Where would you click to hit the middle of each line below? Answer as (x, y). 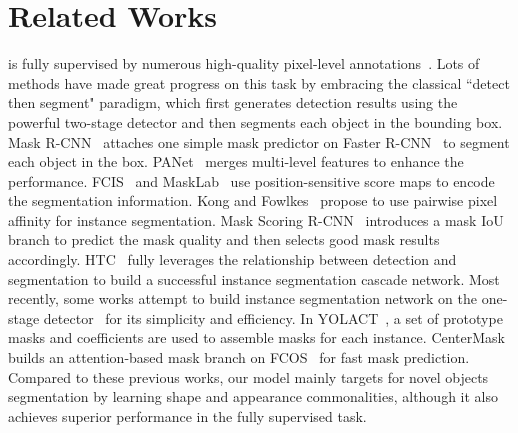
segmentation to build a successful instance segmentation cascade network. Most (254, 278)
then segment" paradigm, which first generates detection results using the (233, 102)
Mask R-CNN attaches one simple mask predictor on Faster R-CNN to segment (259, 141)
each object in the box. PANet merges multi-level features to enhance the (236, 161)
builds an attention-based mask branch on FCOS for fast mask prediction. (239, 357)
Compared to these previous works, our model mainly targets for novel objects (248, 376)
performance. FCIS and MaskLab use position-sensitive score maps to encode (251, 180)
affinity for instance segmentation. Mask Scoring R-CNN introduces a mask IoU (256, 219)
